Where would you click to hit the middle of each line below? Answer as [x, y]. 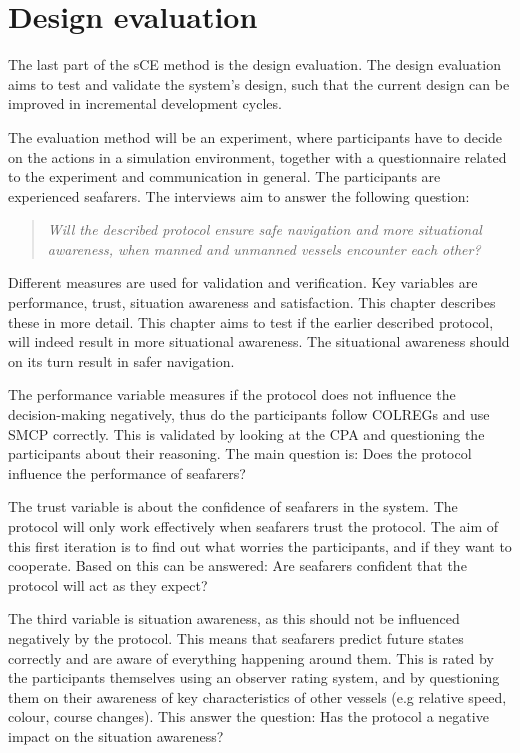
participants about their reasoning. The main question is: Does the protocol [240, 453]
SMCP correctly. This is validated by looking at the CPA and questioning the [246, 433]
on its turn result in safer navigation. [121, 360]
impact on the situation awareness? [116, 735]
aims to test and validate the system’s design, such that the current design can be [259, 83]
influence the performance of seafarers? [127, 472]
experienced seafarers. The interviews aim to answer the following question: [239, 195]
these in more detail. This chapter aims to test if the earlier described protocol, [251, 321]
